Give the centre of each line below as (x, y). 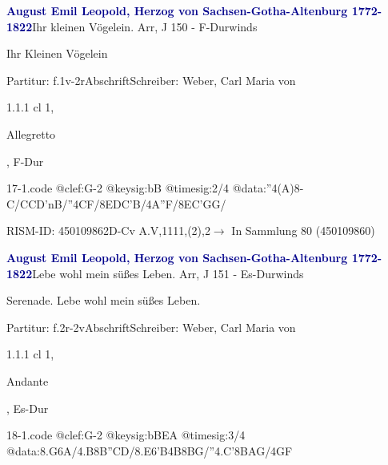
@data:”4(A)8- (268, 188)
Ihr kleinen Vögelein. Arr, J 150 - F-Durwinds (145, 26)
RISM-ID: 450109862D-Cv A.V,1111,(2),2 (108, 230)
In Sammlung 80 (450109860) (303, 230)
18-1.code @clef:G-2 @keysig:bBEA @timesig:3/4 (126, 435)
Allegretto (31, 133)
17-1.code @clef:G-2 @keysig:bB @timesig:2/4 (118, 188)
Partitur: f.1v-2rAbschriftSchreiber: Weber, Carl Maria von (151, 80)
